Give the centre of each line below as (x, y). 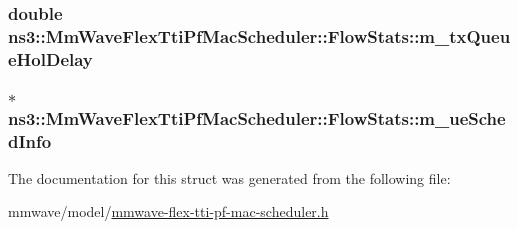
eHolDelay (50, 58)
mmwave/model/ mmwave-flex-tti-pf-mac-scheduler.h (168, 211)
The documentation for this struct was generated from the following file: (229, 177)
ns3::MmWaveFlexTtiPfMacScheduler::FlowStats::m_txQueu (259, 35)
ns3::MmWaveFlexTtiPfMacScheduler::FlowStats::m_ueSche (257, 117)
